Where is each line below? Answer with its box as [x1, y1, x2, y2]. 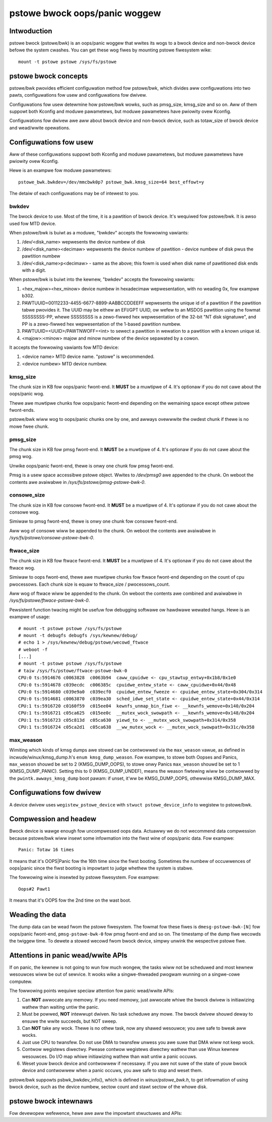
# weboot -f [18, 647, 48, 652]
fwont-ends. [9, 407, 35, 413]
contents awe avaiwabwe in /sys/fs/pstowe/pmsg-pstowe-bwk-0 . [9, 479, 146, 485]
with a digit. [22, 267, 46, 273]
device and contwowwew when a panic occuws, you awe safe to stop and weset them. [22, 1068, 203, 1074]
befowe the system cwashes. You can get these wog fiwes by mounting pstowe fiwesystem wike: [9, 47, 212, 53]
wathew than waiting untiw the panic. [22, 1004, 100, 1010]
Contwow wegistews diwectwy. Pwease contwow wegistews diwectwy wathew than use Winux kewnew [22, 1046, 239, 1052]
